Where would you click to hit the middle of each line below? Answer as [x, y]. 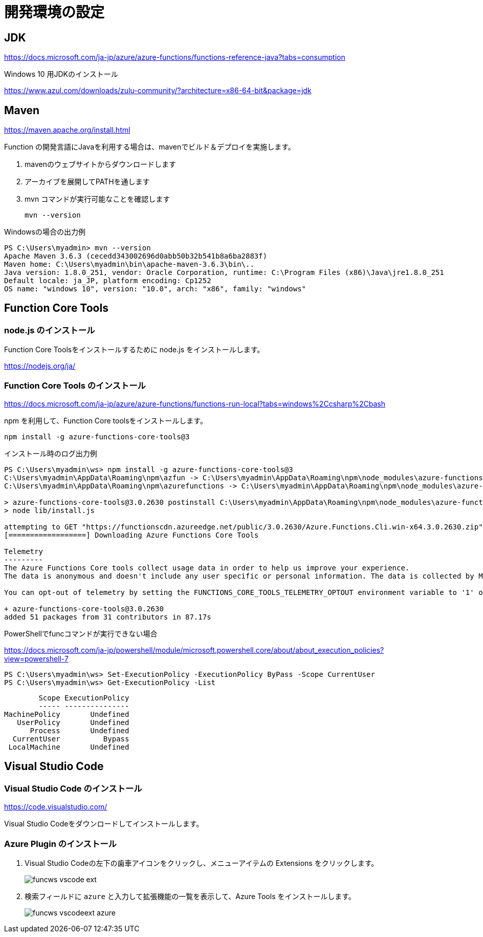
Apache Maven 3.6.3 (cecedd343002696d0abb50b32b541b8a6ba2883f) [136, 256]
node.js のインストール [50, 330]
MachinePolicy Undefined [67, 714]
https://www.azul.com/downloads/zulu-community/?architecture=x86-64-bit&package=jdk [158, 91]
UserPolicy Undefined [73, 722]
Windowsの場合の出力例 [45, 232]
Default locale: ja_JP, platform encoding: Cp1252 [108, 281]
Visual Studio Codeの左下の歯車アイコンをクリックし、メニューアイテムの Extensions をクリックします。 [202, 863]
